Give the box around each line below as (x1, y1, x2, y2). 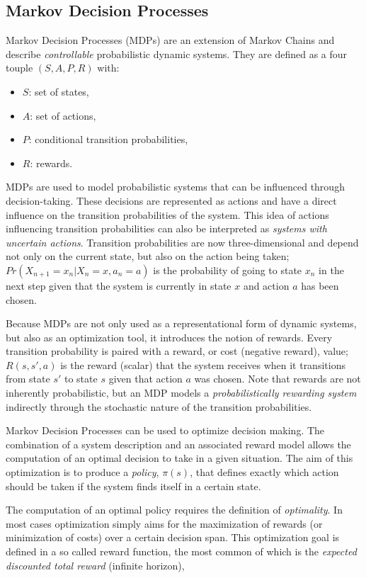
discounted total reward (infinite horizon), (6, 557, 185, 572)
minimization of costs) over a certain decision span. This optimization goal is (6, 530, 340, 545)
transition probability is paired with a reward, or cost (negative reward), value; (6, 344, 348, 358)
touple (6, 60, 33, 75)
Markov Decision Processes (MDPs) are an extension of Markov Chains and (6, 33, 335, 47)
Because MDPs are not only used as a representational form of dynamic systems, (6, 316, 357, 331)
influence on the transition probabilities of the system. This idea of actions (6, 207, 329, 222)
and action (243, 278, 290, 293)
